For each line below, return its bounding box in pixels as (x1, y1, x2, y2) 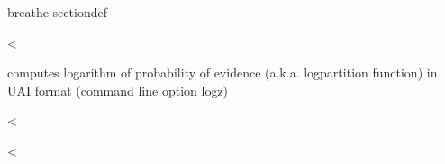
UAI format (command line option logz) (7, 80, 229, 99)
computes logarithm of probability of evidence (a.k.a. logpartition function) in (7, 63, 438, 82)
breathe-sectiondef (7, 3, 107, 21)
